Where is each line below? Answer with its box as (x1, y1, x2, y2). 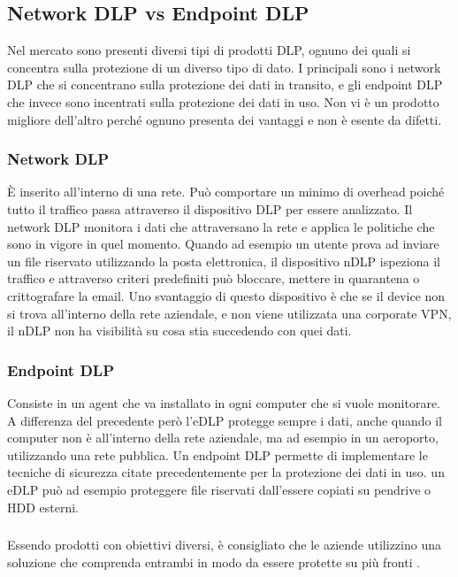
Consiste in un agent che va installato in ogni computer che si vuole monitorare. (7, 393, 441, 412)
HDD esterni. (7, 497, 80, 516)
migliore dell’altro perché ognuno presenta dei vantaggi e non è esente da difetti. (7, 110, 442, 128)
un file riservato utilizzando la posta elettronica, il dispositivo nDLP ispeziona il (7, 251, 440, 270)
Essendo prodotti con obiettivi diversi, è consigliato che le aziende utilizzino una (7, 535, 441, 554)
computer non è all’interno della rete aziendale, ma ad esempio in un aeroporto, (7, 428, 439, 447)
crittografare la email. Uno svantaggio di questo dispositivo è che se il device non (7, 286, 446, 304)
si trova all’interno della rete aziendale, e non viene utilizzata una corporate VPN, (7, 304, 452, 322)
